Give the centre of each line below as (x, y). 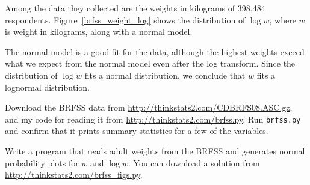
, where (283, 20)
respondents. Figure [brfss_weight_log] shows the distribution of (125, 20)
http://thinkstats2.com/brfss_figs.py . (74, 174)
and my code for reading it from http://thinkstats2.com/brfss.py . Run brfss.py (153, 119)
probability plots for (42, 162)
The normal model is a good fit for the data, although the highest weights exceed (155, 51)
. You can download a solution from (194, 162)
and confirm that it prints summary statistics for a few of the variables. (137, 131)
